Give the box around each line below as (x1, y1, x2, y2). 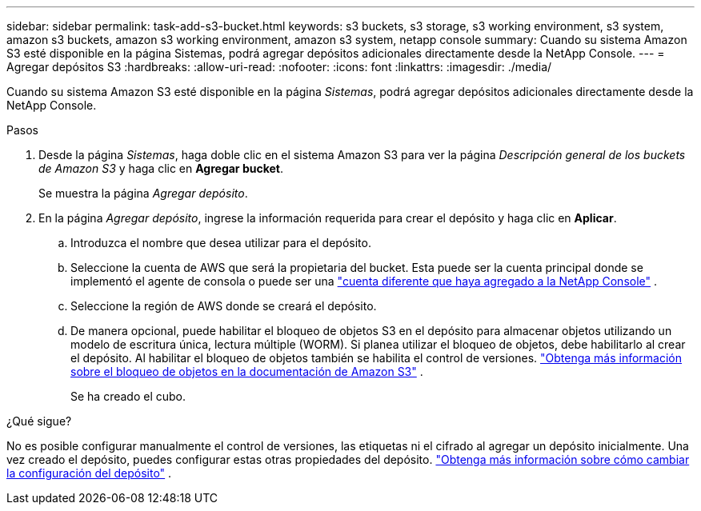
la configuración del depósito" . (6, 466, 172, 480)
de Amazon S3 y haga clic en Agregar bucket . (38, 162, 283, 175)
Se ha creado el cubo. (70, 389, 186, 403)
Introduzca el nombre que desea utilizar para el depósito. (70, 236, 371, 250)
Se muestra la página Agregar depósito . (38, 186, 248, 200)
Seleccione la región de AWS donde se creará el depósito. (70, 299, 377, 313)
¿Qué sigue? (6, 414, 72, 428)
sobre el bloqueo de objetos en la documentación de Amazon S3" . (70, 365, 423, 378)
